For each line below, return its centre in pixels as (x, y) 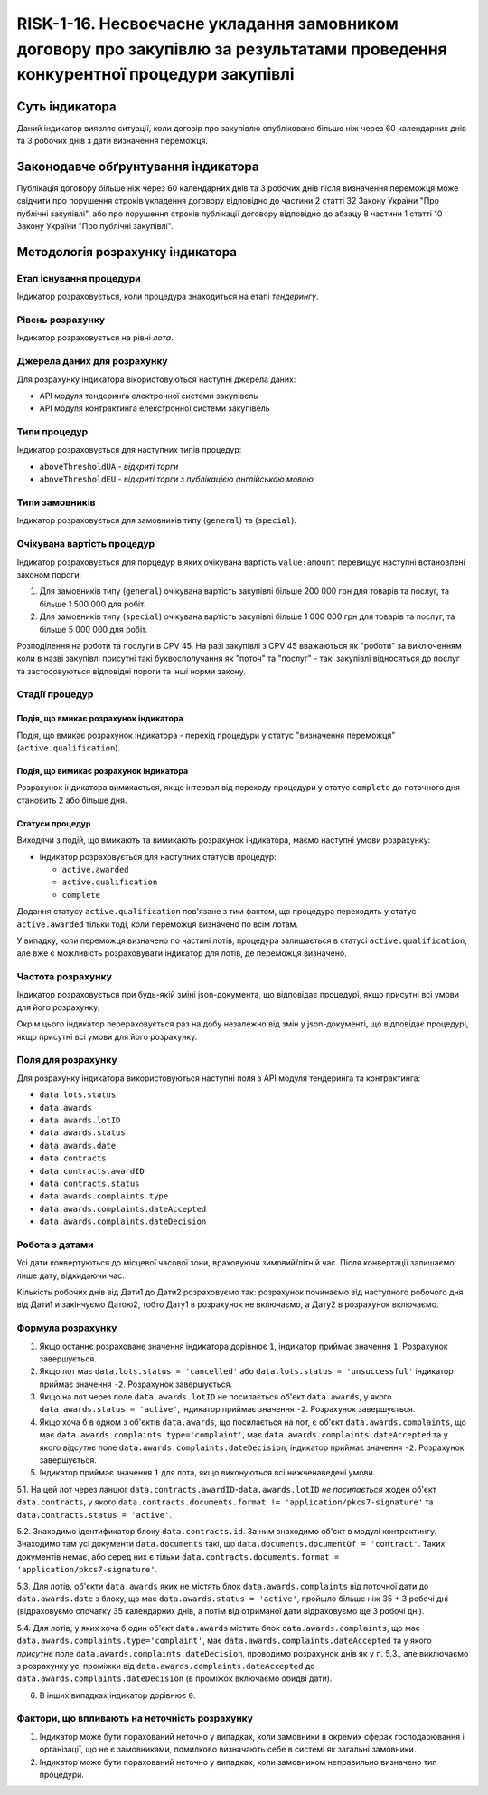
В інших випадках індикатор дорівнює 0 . (117, 1695)
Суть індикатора (66, 106)
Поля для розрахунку (67, 1060)
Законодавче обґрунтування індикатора (138, 166)
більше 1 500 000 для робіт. (93, 604)
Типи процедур (52, 432)
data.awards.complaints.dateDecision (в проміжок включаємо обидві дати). (174, 1678)
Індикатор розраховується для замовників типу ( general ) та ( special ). (157, 520)
